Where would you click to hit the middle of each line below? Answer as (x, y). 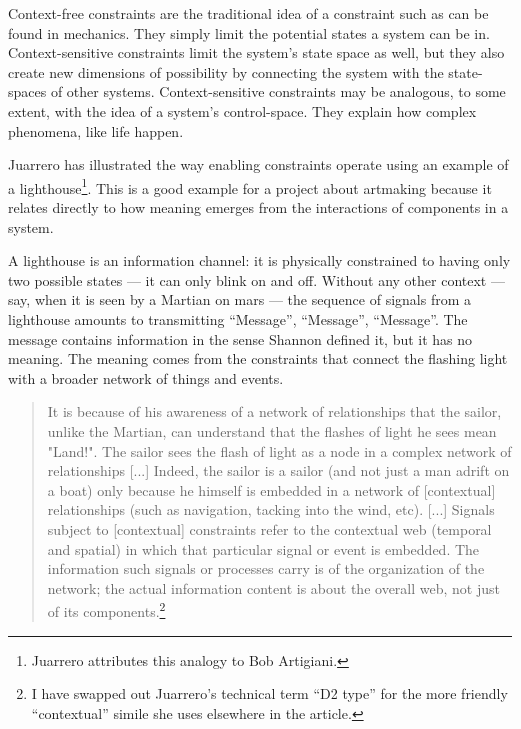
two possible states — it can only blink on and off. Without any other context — (256, 279)
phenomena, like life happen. (96, 130)
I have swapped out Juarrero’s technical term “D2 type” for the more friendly (269, 693)
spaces (27, 91)
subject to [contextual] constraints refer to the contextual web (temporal (269, 528)
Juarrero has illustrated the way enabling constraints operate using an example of (258, 164)
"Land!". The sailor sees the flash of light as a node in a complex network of (279, 450)
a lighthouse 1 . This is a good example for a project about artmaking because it (250, 186)
